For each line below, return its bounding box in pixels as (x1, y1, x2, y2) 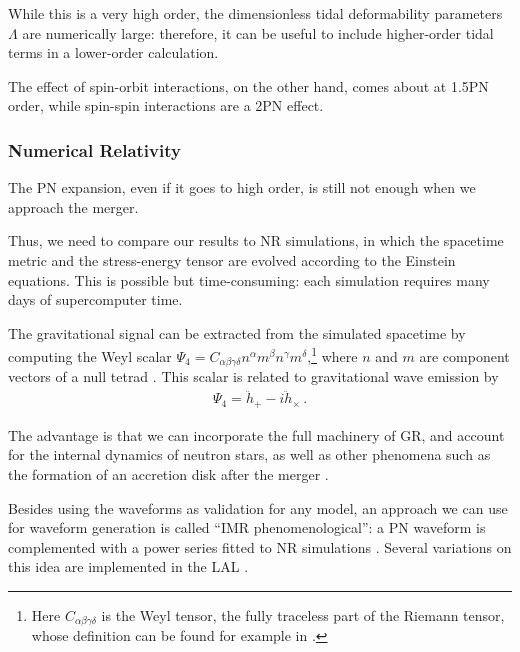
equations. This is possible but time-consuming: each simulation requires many (8, 269, 490, 290)
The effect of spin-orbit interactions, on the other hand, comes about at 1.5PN (8, 75, 489, 96)
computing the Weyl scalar (8, 346, 172, 366)
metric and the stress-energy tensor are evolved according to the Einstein (8, 249, 456, 270)
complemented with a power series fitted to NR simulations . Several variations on (8, 536, 512, 557)
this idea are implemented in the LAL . (8, 556, 249, 577)
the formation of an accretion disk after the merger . (8, 463, 329, 484)
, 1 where (307, 343, 358, 366)
